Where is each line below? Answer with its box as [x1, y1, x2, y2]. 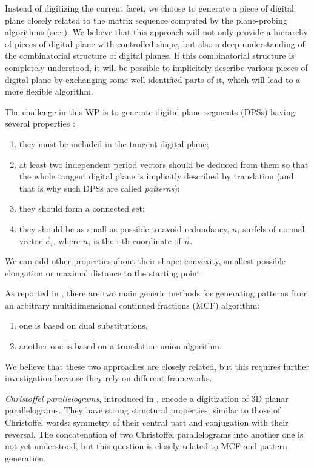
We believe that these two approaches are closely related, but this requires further [5, 359, 309, 372]
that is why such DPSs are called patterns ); [19, 181, 180, 194]
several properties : [5, 117, 75, 130]
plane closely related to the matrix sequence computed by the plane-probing [5, 13, 287, 26]
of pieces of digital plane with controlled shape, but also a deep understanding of [5, 37, 305, 50]
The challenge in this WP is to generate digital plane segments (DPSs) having [5, 105, 295, 118]
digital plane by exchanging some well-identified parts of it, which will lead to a [5, 73, 301, 85]
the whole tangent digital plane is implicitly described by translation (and [19, 170, 294, 182]
